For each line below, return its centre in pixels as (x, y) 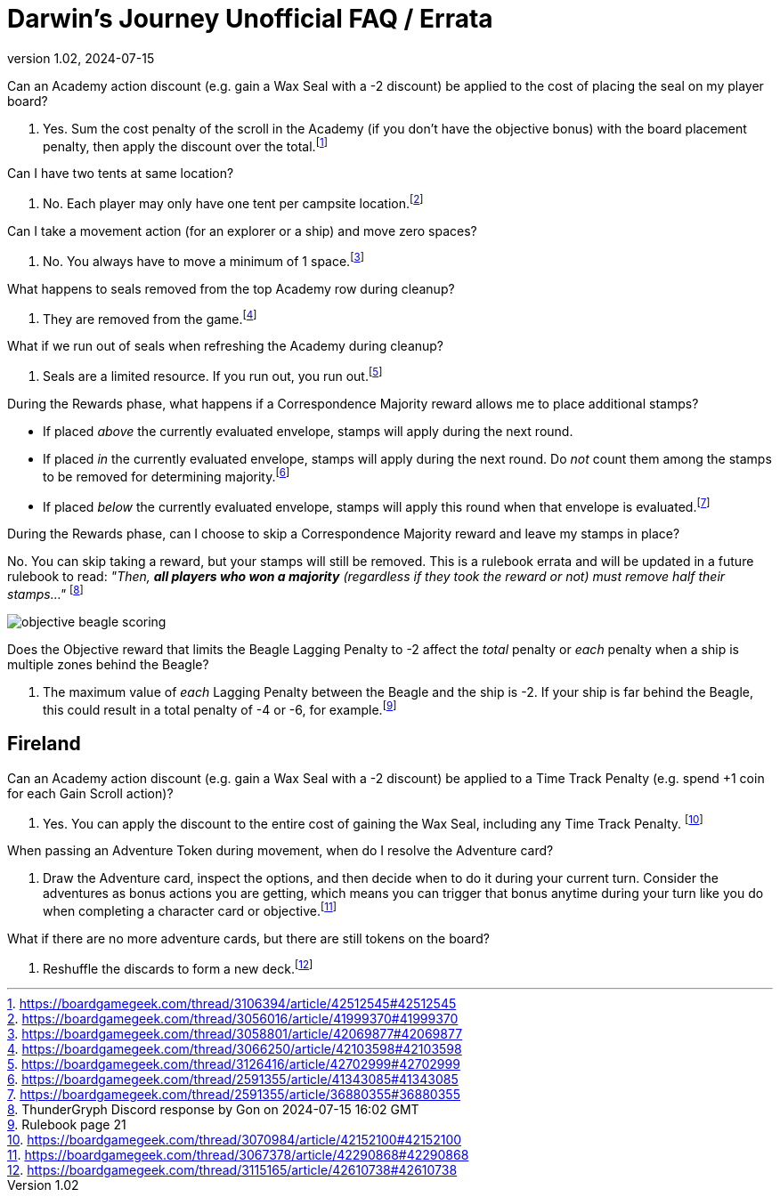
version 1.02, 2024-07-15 (81, 58)
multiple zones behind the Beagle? (108, 664)
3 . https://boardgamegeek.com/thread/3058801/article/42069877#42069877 (235, 1034)
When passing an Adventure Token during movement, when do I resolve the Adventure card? (280, 851)
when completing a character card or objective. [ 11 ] (190, 910)
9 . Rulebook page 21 (67, 1125)
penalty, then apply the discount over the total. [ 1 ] (185, 145)
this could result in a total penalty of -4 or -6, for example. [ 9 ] (220, 708)
